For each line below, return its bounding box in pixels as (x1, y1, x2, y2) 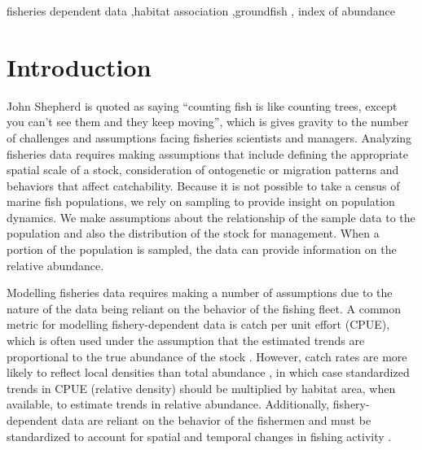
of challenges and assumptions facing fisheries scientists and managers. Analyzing (7, 129, 412, 146)
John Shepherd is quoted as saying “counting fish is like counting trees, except (7, 97, 398, 114)
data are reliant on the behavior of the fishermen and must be (61, 412, 371, 428)
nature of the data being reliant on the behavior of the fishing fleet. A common (7, 299, 401, 317)
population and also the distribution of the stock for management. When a (7, 225, 380, 242)
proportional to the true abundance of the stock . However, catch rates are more (7, 347, 407, 365)
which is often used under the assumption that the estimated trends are (7, 332, 365, 349)
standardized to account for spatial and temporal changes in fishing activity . (7, 427, 392, 444)
